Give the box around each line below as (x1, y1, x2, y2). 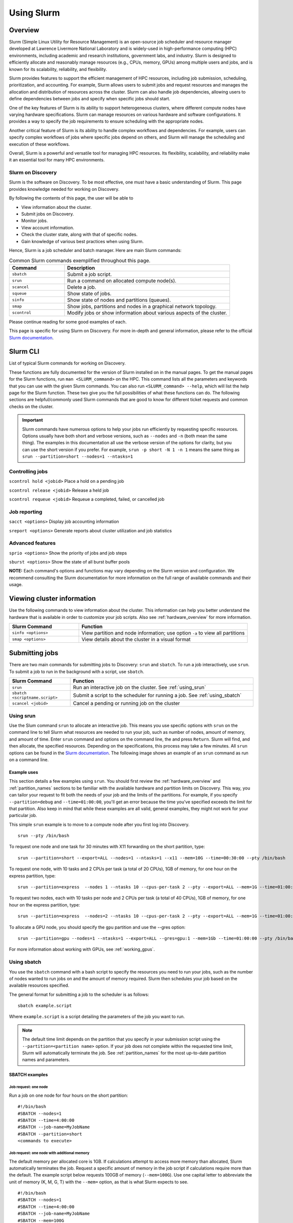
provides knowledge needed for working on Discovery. (9, 186, 120, 192)
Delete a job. (67, 284, 96, 291)
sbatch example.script (18, 1003, 72, 1009)
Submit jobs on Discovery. (21, 211, 74, 217)
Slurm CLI (9, 347, 40, 356)
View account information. (21, 225, 74, 230)
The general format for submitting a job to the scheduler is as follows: (9, 991, 149, 997)
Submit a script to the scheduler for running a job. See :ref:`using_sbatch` (73, 692, 242, 699)
